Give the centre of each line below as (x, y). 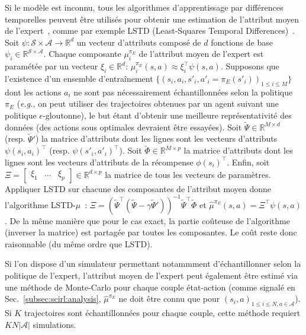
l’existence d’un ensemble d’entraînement (79, 78)
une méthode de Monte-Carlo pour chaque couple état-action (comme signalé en (150, 287)
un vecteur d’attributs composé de (139, 42)
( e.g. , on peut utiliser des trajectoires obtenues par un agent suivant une (148, 103)
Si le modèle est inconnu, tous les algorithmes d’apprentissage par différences (144, 7)
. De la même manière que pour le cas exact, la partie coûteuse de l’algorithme (147, 220)
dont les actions (33, 92)
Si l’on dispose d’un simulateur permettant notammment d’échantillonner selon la (153, 264)
